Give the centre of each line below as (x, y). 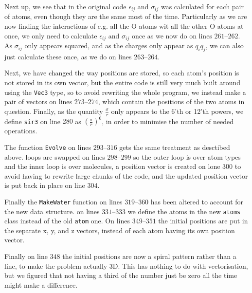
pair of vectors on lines (38, 101)
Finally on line (26, 256)
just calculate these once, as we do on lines (68, 56)
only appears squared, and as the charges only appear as (109, 46)
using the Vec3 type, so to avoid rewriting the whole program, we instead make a (125, 92)
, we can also (225, 46)
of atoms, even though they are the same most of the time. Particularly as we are (126, 16)
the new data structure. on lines (52, 211)
